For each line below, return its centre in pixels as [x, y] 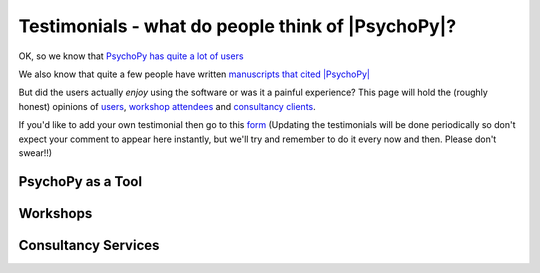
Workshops [55, 213]
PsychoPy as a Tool [80, 181]
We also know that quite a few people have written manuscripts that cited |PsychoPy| [194, 74]
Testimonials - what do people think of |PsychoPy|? [237, 26]
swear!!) [35, 152]
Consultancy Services [89, 245]
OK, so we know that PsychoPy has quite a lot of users [131, 56]
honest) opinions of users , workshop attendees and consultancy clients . [167, 106]
